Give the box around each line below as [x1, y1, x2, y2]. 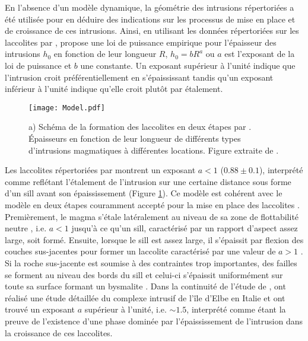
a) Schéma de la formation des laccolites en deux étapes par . [28, 120, 252, 133]
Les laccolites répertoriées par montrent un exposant [5, 164, 196, 176]
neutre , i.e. [5, 222, 47, 234]
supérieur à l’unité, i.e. [84, 303, 167, 315]
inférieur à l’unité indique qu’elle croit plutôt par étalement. [5, 82, 223, 95]
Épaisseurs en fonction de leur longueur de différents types [28, 132, 241, 144]
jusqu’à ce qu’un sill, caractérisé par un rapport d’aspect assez [71, 222, 298, 234]
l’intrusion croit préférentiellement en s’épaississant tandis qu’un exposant [5, 71, 274, 83]
